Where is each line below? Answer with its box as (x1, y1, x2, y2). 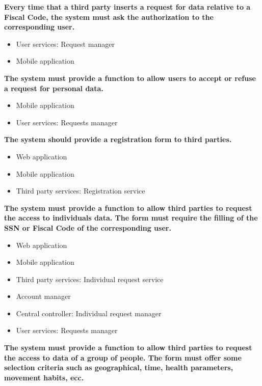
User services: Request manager (16, 38, 115, 49)
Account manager (16, 291, 71, 301)
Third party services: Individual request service (16, 273, 164, 284)
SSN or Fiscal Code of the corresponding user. (4, 222, 171, 233)
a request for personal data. (4, 82, 103, 93)
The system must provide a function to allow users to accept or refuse (4, 72, 256, 83)
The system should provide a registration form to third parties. (4, 134, 232, 145)
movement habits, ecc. (4, 372, 84, 382)
